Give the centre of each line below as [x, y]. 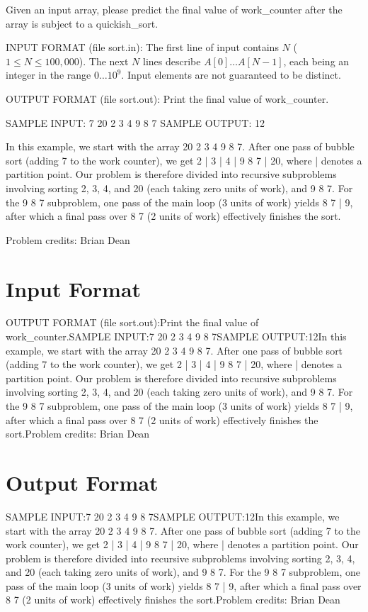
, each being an [316, 61]
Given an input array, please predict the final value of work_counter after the [174, 9]
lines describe [172, 61]
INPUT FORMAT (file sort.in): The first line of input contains [142, 47]
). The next [104, 61]
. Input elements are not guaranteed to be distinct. [231, 75]
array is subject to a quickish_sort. [82, 23]
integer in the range [48, 75]
